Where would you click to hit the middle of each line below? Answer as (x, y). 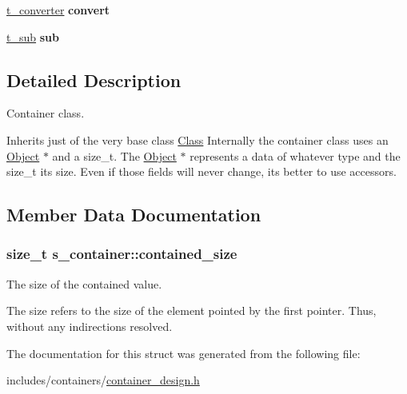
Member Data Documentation (134, 215)
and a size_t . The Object (114, 155)
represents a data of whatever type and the (295, 155)
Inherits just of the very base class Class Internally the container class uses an (198, 139)
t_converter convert (58, 10)
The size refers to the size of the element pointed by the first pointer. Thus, (192, 310)
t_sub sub (33, 36)
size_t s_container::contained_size (122, 254)
